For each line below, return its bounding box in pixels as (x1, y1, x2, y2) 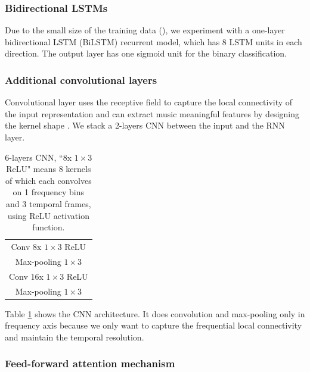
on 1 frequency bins (13, 186, 85, 198)
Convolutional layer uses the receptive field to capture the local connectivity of (5, 96, 293, 108)
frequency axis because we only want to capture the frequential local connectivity (5, 319, 302, 332)
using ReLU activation (7, 209, 89, 221)
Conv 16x (9, 270, 44, 282)
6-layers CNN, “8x (5, 151, 72, 163)
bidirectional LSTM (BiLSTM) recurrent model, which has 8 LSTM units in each (5, 35, 302, 48)
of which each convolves (5, 174, 92, 186)
